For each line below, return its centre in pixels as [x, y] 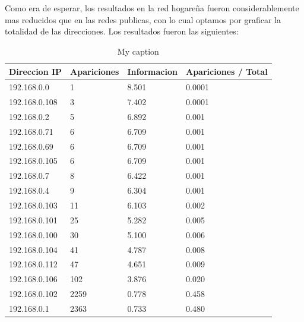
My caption [138, 51]
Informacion [152, 72]
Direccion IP [36, 72]
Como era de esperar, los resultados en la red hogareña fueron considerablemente [152, 8]
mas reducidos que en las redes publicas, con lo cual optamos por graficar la [143, 19]
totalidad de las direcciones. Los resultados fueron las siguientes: [122, 31]
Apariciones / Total [227, 72]
